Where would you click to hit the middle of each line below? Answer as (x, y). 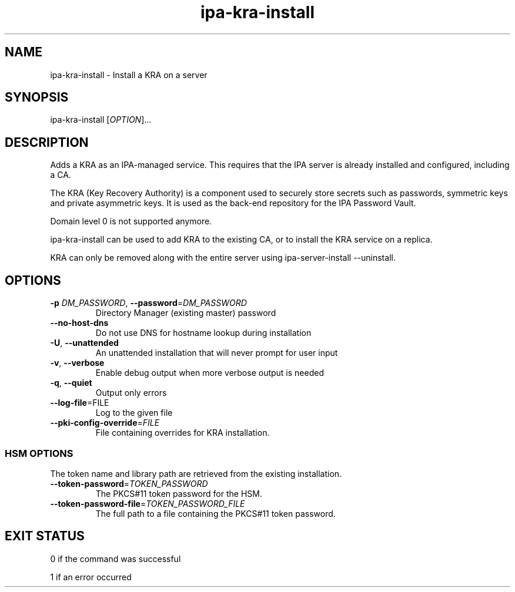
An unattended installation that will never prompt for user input (217, 353)
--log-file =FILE (80, 403)
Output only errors (131, 393)
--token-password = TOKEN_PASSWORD (129, 483)
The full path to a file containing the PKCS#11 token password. (215, 513)
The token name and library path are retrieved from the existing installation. (196, 473)
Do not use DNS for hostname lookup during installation (203, 333)
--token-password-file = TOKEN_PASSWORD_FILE (148, 503)
